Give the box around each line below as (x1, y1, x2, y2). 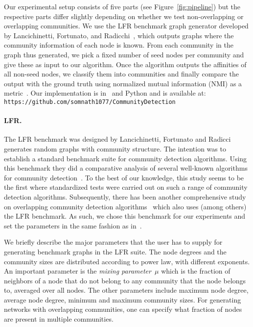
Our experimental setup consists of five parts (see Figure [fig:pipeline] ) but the (4, 1, 241, 11)
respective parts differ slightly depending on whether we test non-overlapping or (4, 11, 244, 21)
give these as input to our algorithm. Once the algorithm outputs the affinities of (4, 59, 247, 69)
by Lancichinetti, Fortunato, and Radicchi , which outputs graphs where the (4, 30, 234, 40)
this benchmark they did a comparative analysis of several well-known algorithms (4, 163, 248, 173)
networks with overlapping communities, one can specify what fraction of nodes (4, 304, 242, 314)
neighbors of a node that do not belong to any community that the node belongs (4, 275, 246, 285)
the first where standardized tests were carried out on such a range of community (4, 182, 248, 192)
